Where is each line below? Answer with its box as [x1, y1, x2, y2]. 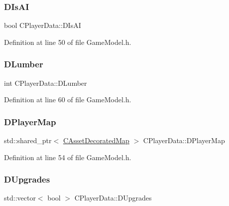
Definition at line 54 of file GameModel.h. [4, 152, 131, 162]
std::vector [4, 193, 36, 203]
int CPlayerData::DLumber [4, 77, 87, 88]
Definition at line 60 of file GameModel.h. [4, 94, 131, 105]
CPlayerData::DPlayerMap [143, 135, 225, 146]
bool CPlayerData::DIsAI [4, 20, 81, 30]
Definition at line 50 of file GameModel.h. [4, 36, 131, 47]
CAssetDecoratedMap [63, 135, 129, 146]
